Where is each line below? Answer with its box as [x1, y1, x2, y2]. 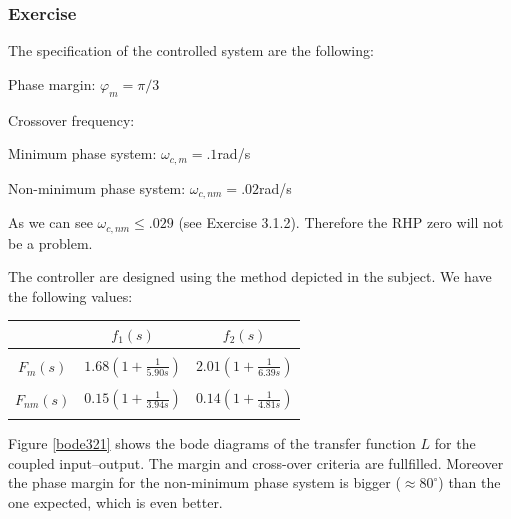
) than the [438, 472, 501, 493]
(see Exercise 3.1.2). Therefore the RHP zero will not [178, 212, 504, 233]
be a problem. [8, 232, 93, 253]
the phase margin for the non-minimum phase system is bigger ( [8, 472, 401, 493]
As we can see [8, 212, 93, 233]
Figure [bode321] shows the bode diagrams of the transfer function [8, 433, 416, 454]
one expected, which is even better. [8, 491, 223, 512]
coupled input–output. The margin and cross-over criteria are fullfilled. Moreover [8, 452, 504, 473]
